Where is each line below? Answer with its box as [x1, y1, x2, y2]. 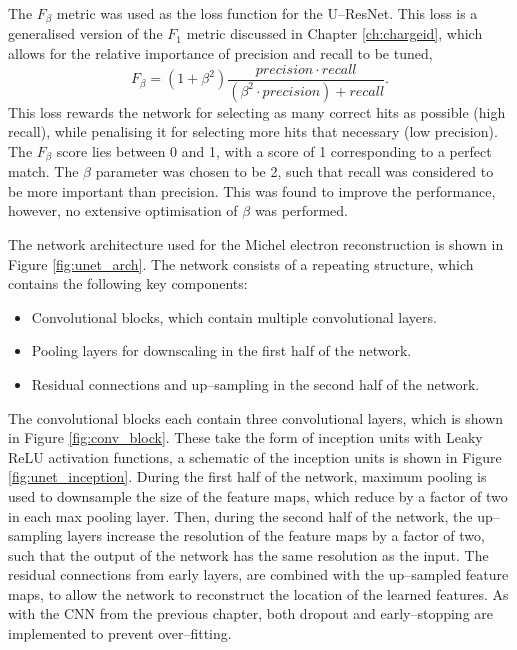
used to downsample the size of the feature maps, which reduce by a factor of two [8, 485, 508, 506]
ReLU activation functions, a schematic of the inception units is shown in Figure [8, 446, 502, 467]
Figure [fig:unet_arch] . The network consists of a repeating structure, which [8, 253, 474, 274]
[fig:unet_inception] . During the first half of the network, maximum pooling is [8, 466, 487, 487]
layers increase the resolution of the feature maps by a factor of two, [67, 525, 485, 546]
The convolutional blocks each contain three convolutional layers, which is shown [8, 407, 504, 428]
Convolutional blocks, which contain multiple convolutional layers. [31, 306, 437, 327]
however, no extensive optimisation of [8, 200, 238, 221]
